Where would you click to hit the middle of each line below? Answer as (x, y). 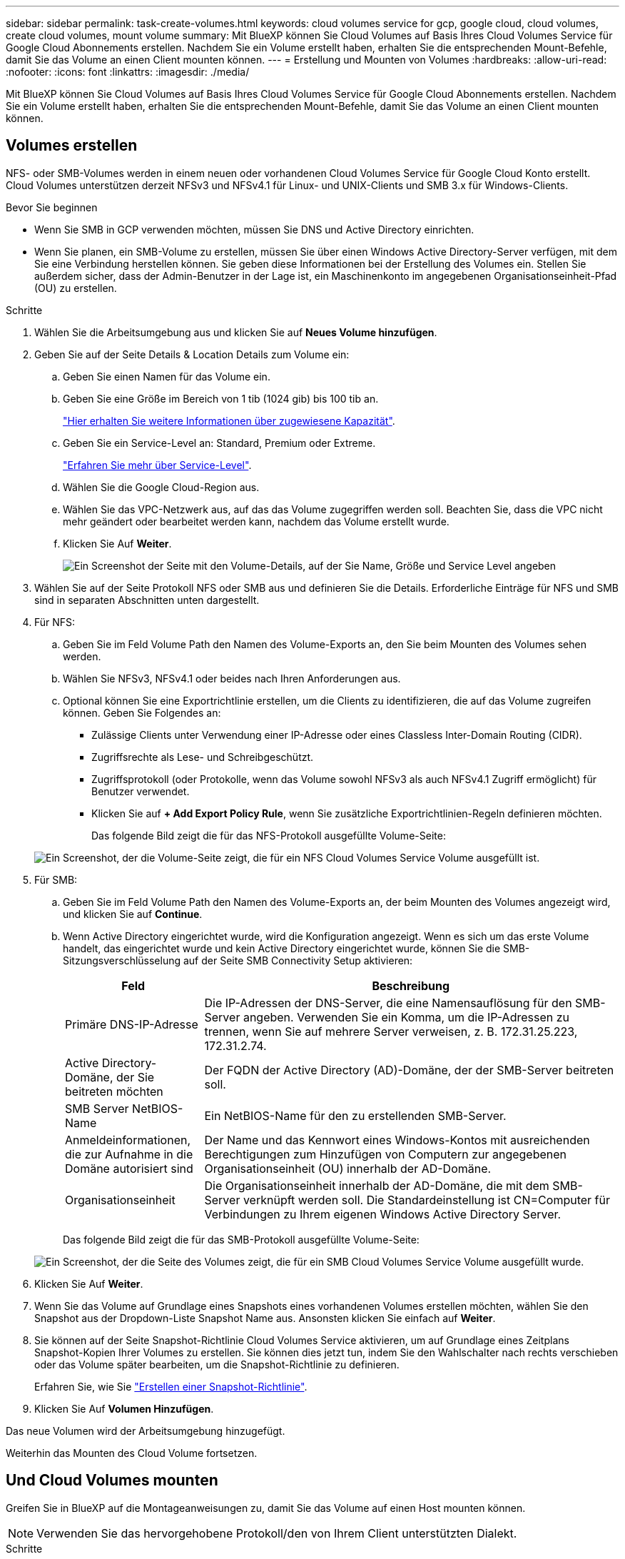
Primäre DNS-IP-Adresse (132, 1024)
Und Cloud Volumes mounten (112, 1480)
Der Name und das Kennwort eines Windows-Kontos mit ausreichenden (397, 1140)
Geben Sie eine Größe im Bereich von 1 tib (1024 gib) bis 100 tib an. (221, 398)
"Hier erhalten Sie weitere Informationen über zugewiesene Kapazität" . (229, 420)
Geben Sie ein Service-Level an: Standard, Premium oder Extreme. (219, 443)
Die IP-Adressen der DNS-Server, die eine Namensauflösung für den (388, 1003)
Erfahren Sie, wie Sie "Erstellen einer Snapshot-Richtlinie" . (171, 1386)
